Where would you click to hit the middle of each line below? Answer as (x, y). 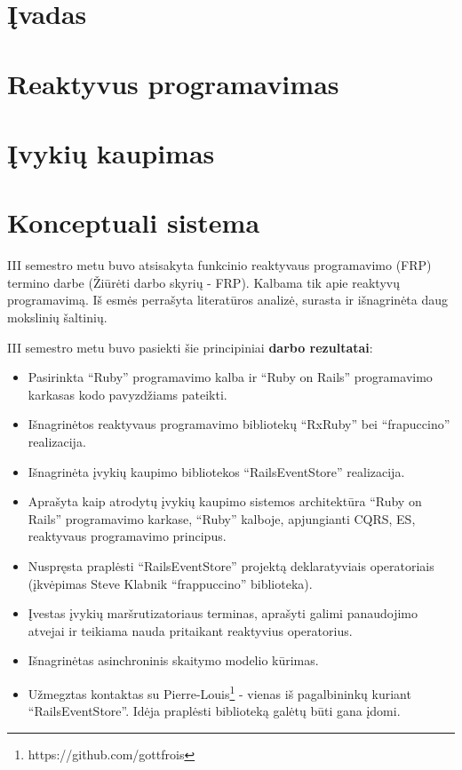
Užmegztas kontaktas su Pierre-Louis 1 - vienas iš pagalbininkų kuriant (219, 692)
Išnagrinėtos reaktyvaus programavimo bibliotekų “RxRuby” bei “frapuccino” (239, 424)
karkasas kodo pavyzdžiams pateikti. (127, 394)
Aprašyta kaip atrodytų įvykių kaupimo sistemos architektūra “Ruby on (225, 501)
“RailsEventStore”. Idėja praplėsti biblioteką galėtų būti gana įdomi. (214, 711)
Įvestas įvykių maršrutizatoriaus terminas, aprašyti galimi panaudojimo (223, 613)
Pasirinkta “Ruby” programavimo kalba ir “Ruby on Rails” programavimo (230, 377)
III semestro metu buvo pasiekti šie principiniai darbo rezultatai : (190, 347)
